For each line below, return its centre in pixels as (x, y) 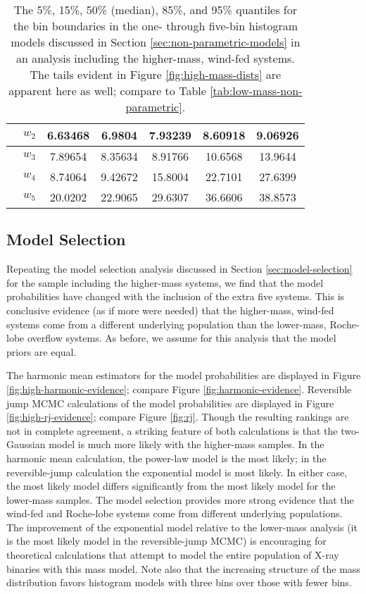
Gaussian (26, 444)
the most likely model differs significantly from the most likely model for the (171, 486)
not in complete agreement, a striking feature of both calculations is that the (172, 430)
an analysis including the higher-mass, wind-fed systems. (155, 58)
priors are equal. (42, 351)
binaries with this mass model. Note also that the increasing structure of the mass (183, 568)
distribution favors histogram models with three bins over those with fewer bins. (179, 582)
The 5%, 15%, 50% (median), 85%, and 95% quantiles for (155, 10)
